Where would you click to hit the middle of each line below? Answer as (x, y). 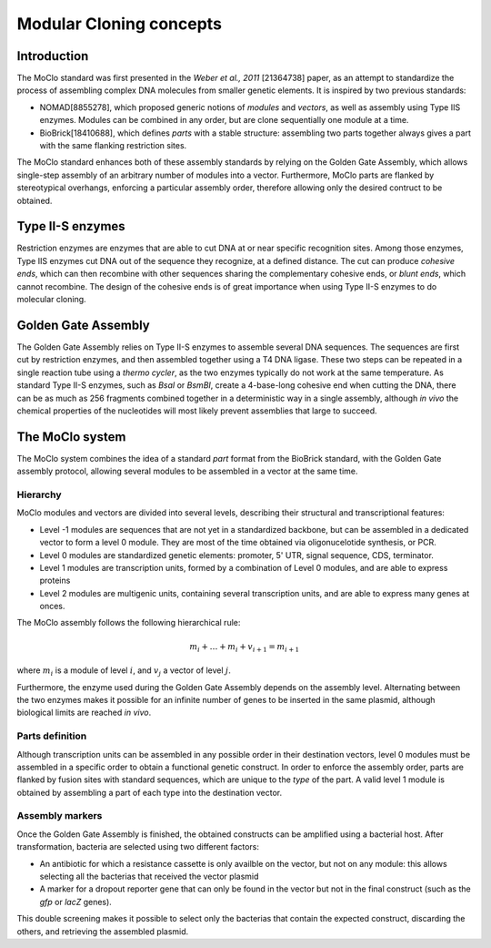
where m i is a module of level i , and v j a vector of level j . (124, 671)
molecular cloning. (51, 300)
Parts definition (52, 736)
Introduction (53, 56)
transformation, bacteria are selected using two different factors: (138, 847)
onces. (52, 607)
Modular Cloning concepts (120, 24)
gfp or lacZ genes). (76, 902)
